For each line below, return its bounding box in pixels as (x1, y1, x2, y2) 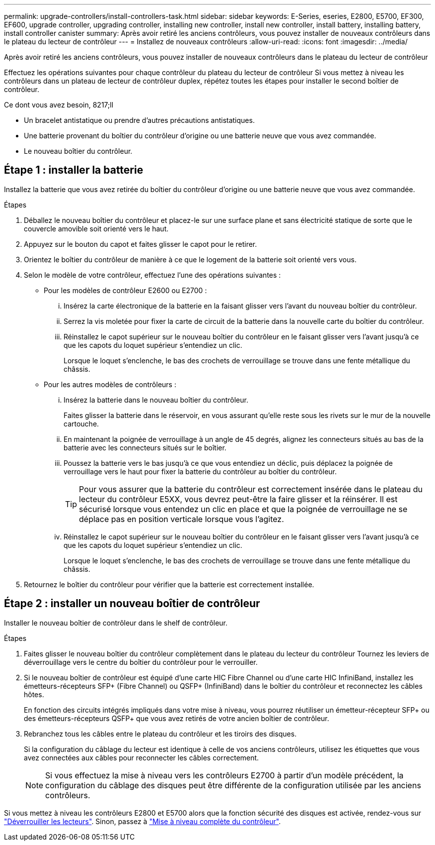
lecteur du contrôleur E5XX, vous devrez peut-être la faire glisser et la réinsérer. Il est (79, 494, 398, 504)
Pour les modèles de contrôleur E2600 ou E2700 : (44, 286, 207, 295)
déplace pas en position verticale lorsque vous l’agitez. (79, 514, 284, 524)
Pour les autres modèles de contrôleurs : (44, 380, 176, 389)
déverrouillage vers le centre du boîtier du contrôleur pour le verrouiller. (24, 657, 258, 666)
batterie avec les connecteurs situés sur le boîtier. (64, 443, 226, 452)
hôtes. (24, 690, 44, 699)
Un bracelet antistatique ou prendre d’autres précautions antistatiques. (24, 116, 255, 124)
